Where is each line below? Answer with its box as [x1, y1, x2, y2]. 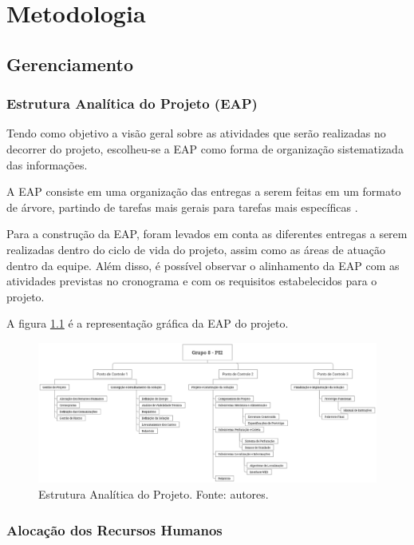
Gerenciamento [6, 51, 134, 76]
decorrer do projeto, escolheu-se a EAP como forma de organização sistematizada [6, 140, 404, 157]
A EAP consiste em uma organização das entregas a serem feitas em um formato [6, 183, 401, 200]
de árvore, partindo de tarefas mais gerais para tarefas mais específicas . [6, 198, 358, 215]
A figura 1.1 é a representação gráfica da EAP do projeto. [6, 315, 289, 332]
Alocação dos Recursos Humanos [6, 519, 223, 539]
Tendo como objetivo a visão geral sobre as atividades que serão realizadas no [6, 125, 386, 141]
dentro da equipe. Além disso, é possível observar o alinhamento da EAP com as [6, 257, 400, 273]
